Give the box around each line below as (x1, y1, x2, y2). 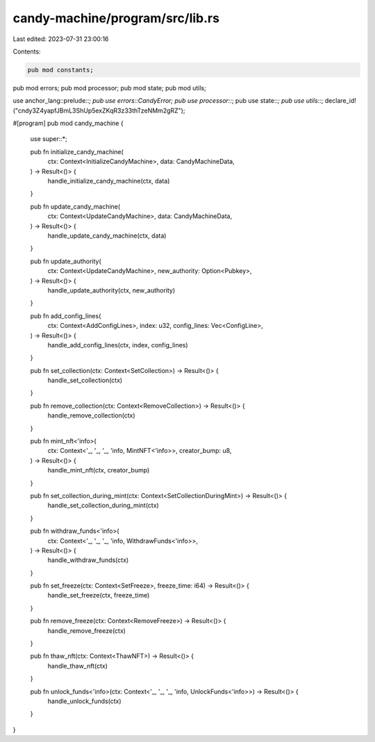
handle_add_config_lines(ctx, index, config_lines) (47, 340, 188, 349)
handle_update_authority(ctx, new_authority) (47, 286, 176, 295)
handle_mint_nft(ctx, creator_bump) (47, 466, 150, 475)
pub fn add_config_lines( (30, 311, 101, 320)
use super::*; (30, 135, 67, 143)
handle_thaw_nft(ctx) (47, 661, 108, 670)
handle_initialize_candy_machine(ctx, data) (47, 177, 170, 185)
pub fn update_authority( (30, 257, 102, 265)
